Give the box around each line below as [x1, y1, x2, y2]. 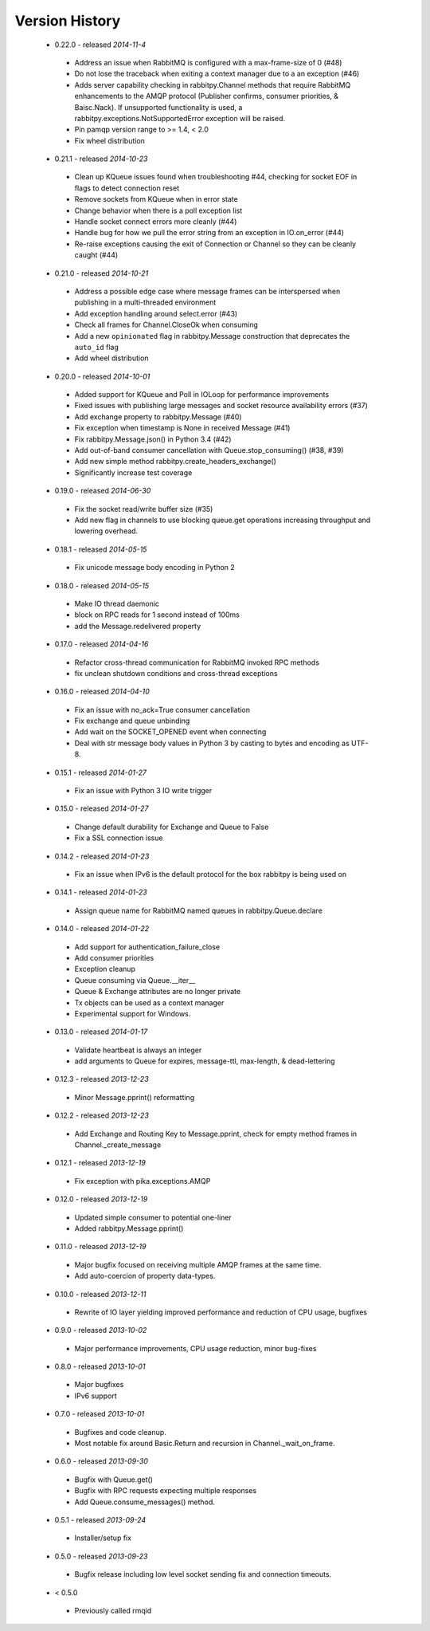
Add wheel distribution [74, 353, 149, 363]
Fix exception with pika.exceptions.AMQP [74, 1176, 211, 1185]
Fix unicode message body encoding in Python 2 [74, 563, 235, 572]
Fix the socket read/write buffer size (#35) [74, 504, 213, 513]
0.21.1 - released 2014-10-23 [54, 154, 148, 163]
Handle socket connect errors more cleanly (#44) [74, 217, 237, 226]
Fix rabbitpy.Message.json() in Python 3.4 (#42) [74, 434, 232, 444]
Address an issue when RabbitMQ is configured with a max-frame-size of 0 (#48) [74, 57, 342, 67]
